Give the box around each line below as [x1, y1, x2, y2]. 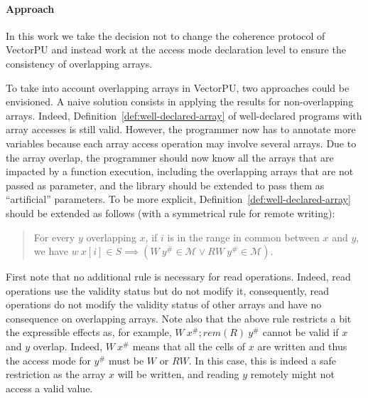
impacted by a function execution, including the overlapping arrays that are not [6, 164, 354, 179]
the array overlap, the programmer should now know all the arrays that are [6, 150, 334, 164]
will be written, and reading [117, 367, 239, 382]
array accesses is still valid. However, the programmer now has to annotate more [6, 122, 356, 137]
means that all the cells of [132, 339, 246, 354]
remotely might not [250, 367, 335, 382]
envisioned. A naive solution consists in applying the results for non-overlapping [6, 94, 354, 109]
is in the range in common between [167, 229, 320, 244]
